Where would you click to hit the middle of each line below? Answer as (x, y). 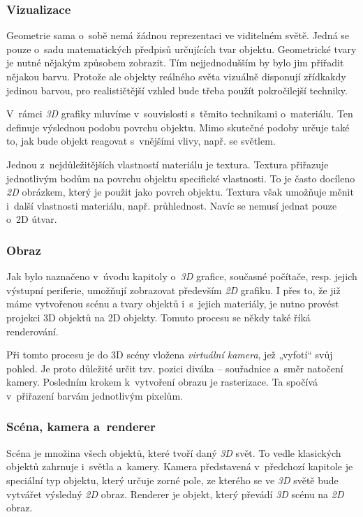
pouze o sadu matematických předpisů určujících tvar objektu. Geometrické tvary (181, 49)
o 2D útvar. (32, 219)
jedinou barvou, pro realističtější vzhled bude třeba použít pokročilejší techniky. (177, 90)
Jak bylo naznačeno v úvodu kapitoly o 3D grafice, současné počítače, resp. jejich (182, 276)
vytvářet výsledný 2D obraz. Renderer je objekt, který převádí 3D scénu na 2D (175, 494)
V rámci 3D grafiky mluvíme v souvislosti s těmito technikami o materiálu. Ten (180, 114)
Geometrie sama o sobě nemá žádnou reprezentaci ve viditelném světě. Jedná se (178, 35)
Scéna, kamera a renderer (81, 427)
